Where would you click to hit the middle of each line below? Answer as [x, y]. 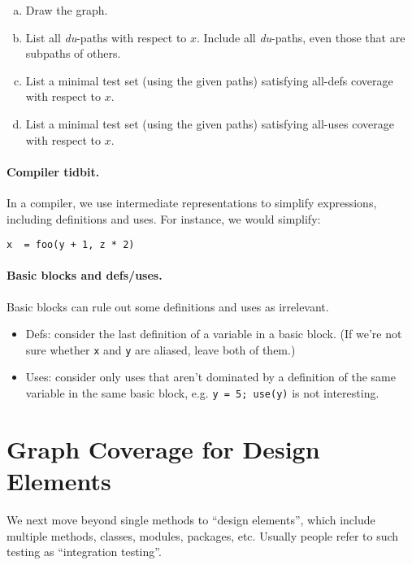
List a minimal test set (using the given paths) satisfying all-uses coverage [210, 123]
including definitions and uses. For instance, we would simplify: [164, 218]
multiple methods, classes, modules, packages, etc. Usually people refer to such [203, 535]
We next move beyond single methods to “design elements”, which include [191, 519]
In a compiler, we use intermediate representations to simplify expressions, [192, 202]
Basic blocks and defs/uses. [85, 275]
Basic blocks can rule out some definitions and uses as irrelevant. [168, 306]
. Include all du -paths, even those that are [301, 37]
